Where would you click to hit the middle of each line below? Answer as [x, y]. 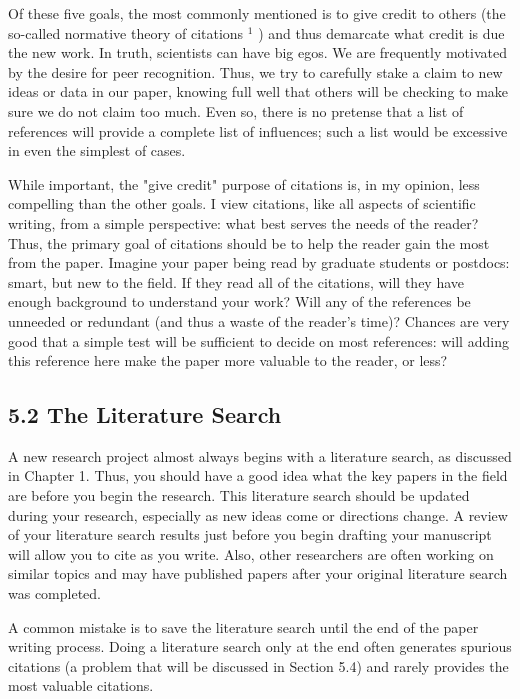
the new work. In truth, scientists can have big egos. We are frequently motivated [257, 52]
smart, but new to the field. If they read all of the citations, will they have [236, 281]
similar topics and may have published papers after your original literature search [258, 573]
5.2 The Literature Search [145, 414]
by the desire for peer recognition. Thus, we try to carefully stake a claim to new [255, 71]
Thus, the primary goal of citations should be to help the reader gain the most [249, 242]
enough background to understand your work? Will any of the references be [239, 301]
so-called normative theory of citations [126, 32]
